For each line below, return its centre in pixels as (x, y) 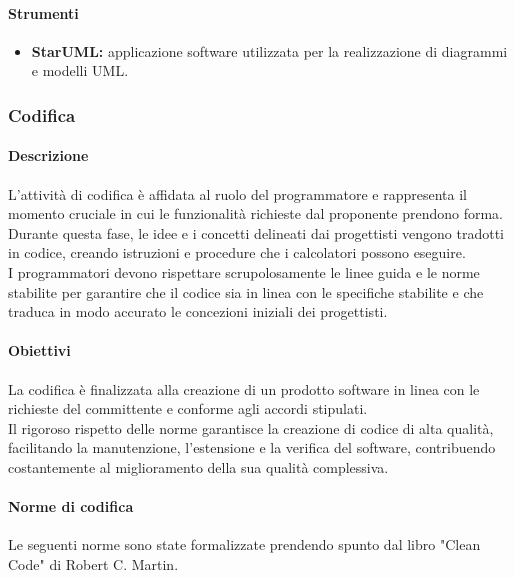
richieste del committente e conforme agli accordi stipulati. (188, 408)
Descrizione (48, 155)
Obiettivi (39, 350)
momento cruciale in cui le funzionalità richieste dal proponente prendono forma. (255, 213)
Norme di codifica (71, 506)
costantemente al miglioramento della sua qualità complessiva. (198, 466)
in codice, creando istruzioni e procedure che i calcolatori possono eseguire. (237, 252)
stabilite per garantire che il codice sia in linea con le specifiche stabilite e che (246, 291)
